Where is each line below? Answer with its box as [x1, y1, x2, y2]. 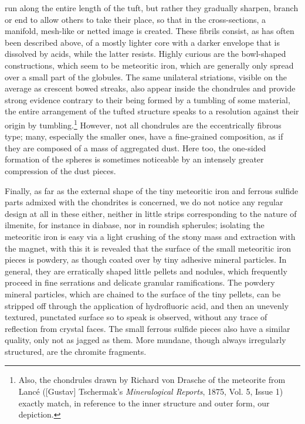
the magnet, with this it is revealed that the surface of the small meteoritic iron [5, 242, 292, 254]
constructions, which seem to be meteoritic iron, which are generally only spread [5, 59, 294, 71]
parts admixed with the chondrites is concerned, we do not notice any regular [5, 196, 283, 208]
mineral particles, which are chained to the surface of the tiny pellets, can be [5, 287, 281, 300]
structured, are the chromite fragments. [5, 345, 147, 357]
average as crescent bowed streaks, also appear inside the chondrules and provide [5, 82, 296, 94]
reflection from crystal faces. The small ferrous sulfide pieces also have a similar [5, 322, 290, 334]
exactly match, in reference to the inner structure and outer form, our [18, 396, 270, 409]
